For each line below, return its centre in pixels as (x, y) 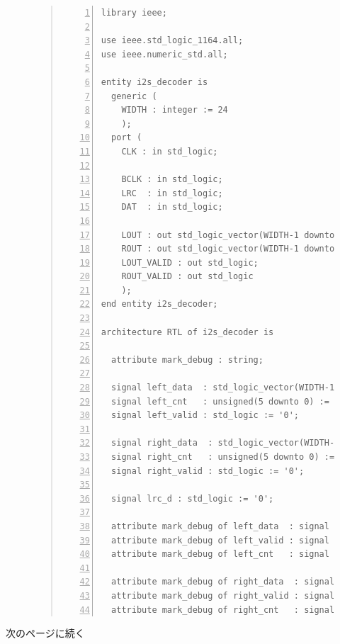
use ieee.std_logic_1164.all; (172, 41)
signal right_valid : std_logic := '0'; (208, 471)
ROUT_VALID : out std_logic (187, 277)
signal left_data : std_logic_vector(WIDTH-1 (223, 388)
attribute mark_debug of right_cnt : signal (223, 610)
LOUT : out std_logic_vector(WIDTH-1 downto (228, 235)
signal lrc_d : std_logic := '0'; (193, 498)
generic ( (134, 96)
